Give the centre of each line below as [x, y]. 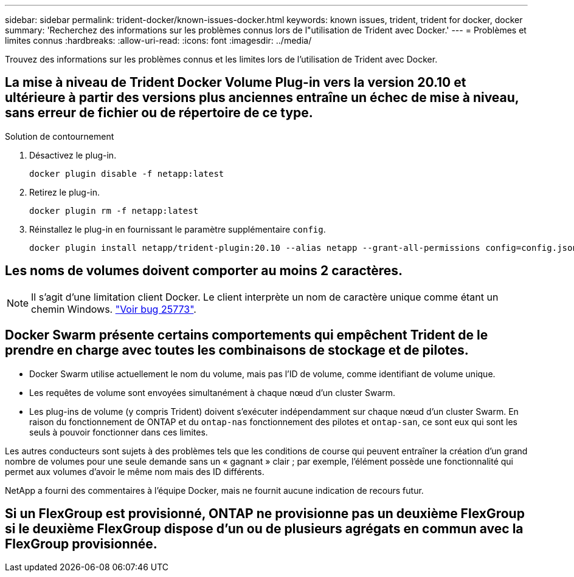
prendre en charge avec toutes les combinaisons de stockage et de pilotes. [237, 350]
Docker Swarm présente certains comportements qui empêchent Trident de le [247, 335]
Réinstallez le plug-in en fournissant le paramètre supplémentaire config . [178, 229]
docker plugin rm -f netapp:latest [114, 210]
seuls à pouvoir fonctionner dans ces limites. [119, 432]
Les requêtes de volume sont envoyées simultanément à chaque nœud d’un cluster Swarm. [213, 392]
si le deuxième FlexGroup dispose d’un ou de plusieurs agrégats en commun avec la [264, 528]
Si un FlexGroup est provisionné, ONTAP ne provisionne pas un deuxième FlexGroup [265, 513]
